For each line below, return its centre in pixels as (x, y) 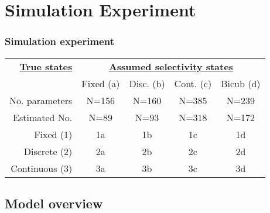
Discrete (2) (48, 151)
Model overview (54, 203)
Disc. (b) (147, 83)
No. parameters (41, 100)
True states (46, 66)
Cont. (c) (193, 83)
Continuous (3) (42, 168)
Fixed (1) (53, 134)
